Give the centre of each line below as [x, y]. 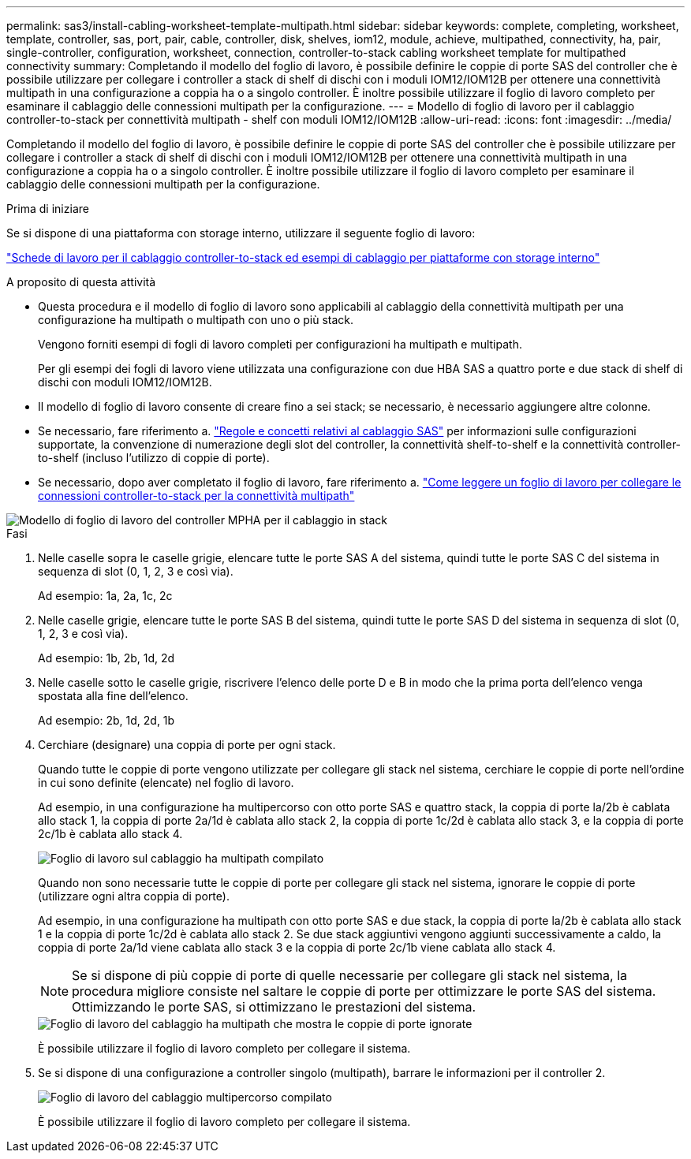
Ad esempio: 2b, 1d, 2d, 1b [106, 720]
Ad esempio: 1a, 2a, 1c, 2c [105, 596]
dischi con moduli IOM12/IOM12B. [125, 382]
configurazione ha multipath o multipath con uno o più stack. [196, 320]
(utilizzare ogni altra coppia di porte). [134, 896]
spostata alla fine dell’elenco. [113, 696]
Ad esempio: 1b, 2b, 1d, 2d [106, 658]
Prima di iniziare [48, 209]
